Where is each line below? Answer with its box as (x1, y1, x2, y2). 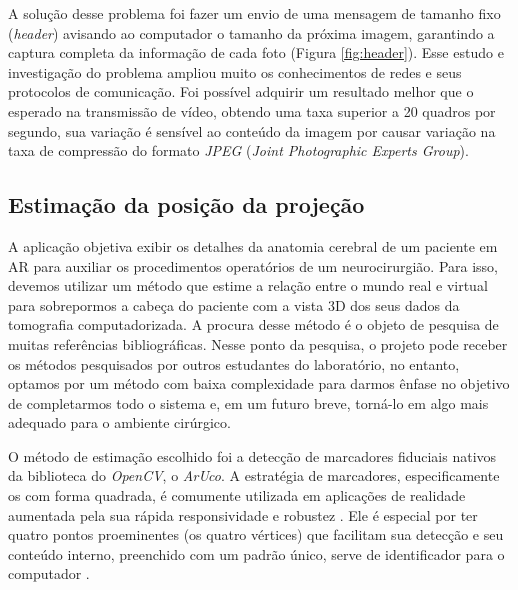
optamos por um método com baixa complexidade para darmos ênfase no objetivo (8, 373, 510, 394)
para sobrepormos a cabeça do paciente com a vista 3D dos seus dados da (8, 294, 460, 315)
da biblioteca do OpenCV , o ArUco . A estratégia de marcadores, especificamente (8, 465, 500, 486)
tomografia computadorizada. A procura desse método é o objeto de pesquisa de (8, 314, 499, 335)
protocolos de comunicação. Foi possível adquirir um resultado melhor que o (8, 81, 474, 102)
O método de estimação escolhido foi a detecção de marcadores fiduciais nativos (8, 445, 497, 466)
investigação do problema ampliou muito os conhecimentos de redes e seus (8, 61, 462, 82)
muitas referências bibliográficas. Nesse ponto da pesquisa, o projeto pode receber (8, 333, 508, 354)
